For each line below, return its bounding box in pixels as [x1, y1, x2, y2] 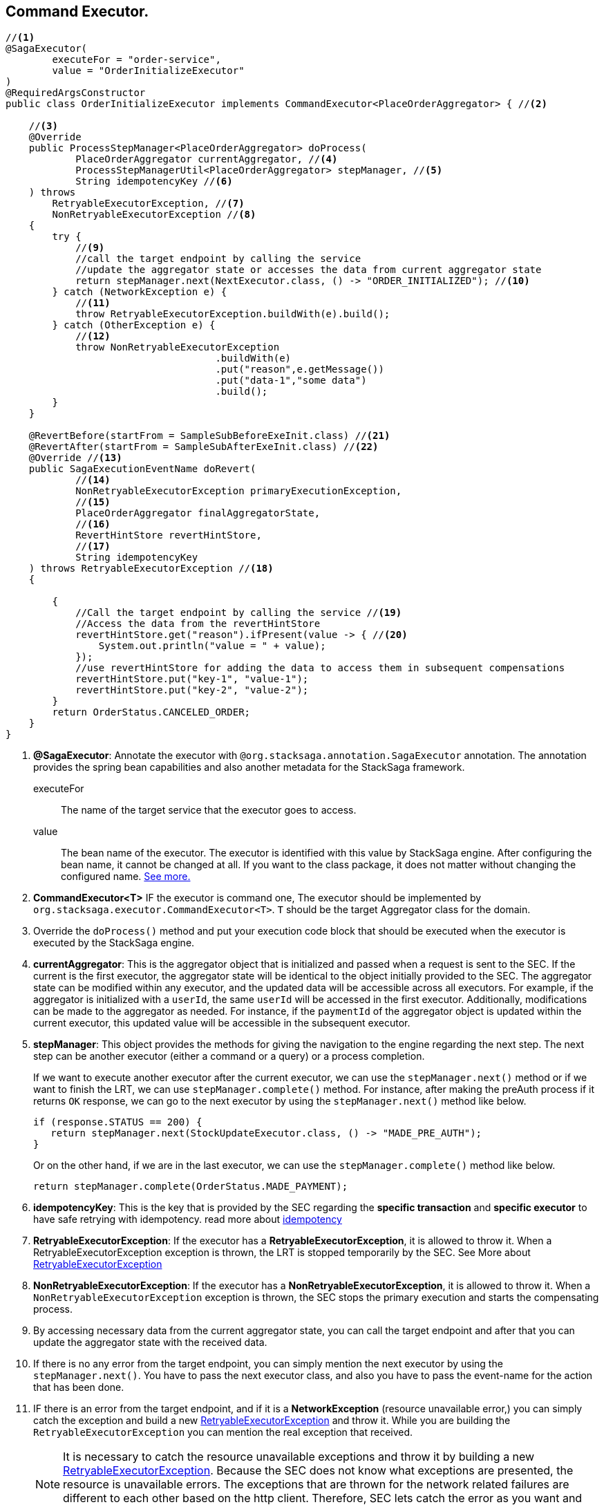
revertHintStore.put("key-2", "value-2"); [75, 684, 309, 696]
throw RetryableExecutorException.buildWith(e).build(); [75, 308, 390, 320]
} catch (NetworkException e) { [52, 286, 227, 298]
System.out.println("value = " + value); [98, 640, 326, 652]
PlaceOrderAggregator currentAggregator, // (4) [75, 153, 338, 165]
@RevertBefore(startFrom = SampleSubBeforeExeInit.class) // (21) [28, 430, 390, 442]
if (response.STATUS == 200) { [33, 1116, 202, 1128]
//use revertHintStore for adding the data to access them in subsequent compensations [75, 662, 565, 674]
